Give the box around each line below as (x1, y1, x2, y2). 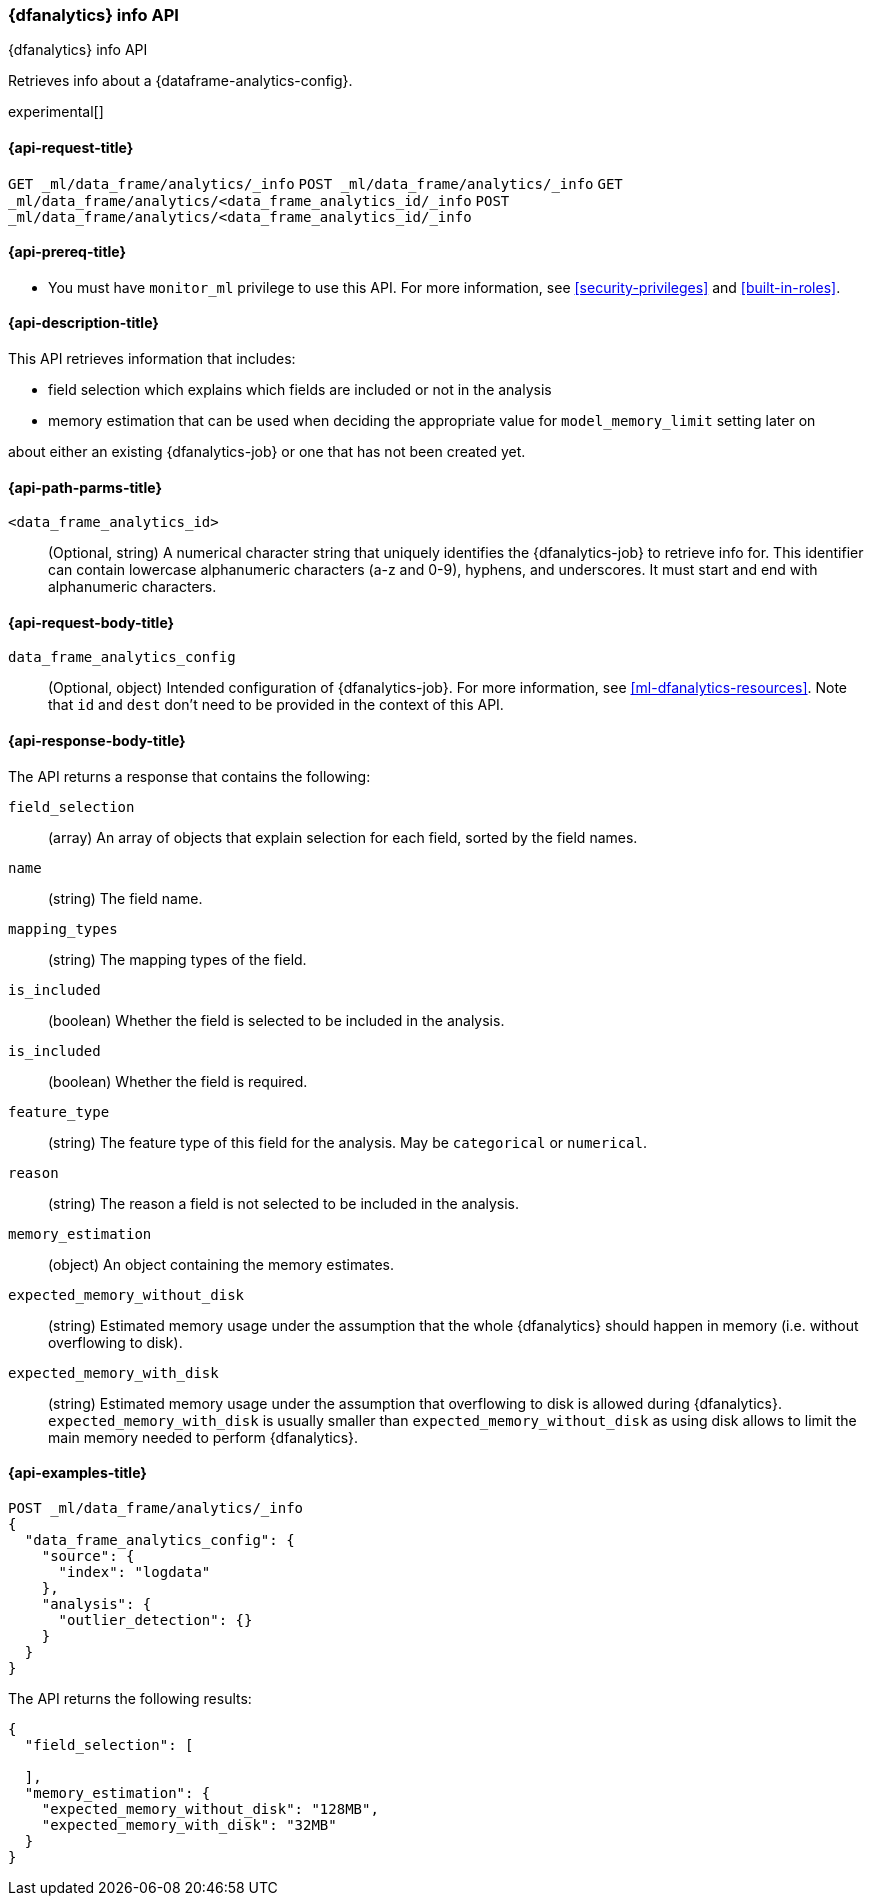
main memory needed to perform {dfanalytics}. (48, 1428, 359, 1446)
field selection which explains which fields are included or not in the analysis (48, 381, 552, 399)
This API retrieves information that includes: (8, 350, 296, 368)
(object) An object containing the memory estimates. (48, 1255, 395, 1273)
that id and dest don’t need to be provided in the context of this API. (48, 696, 504, 714)
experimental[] (8, 103, 104, 121)
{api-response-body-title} (8, 732, 186, 750)
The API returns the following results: (8, 1689, 252, 1707)
